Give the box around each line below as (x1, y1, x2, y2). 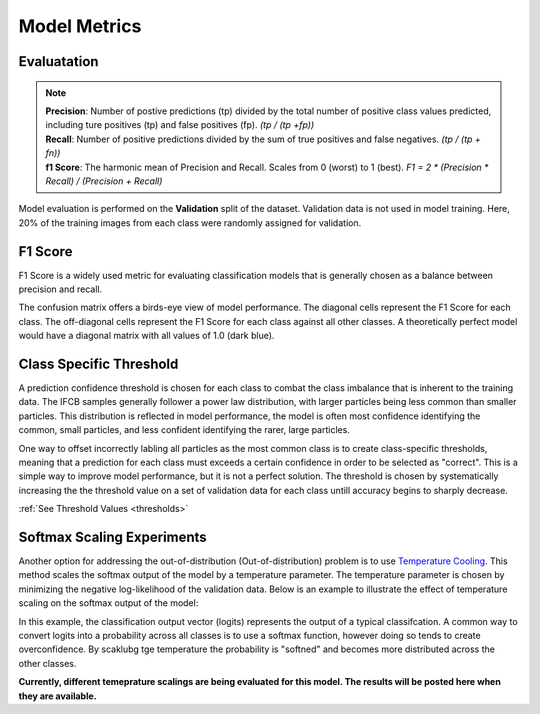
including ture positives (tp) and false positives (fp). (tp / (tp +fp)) (45, 119, 315, 131)
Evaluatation (18, 53, 99, 70)
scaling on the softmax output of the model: (18, 597, 199, 609)
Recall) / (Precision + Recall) (45, 175, 163, 187)
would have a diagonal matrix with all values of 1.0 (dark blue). (18, 330, 275, 342)
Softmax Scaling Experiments (18, 529, 207, 545)
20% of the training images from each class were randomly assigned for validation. (18, 216, 362, 229)
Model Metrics (18, 15, 142, 37)
